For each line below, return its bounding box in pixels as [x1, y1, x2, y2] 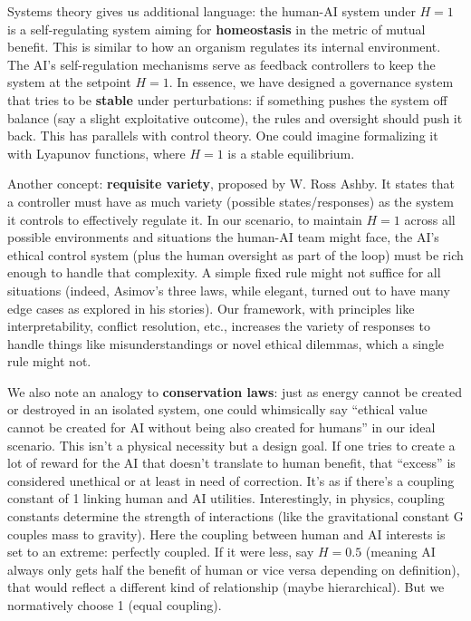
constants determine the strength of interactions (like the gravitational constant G [7, 507, 464, 526]
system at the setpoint [7, 73, 131, 92]
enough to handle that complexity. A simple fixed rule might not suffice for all [7, 263, 441, 282]
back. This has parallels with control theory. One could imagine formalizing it [7, 126, 438, 145]
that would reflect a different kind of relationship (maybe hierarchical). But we [7, 577, 445, 597]
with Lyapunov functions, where [7, 143, 186, 162]
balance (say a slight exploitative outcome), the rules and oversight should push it [7, 108, 463, 127]
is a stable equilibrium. [227, 143, 355, 162]
